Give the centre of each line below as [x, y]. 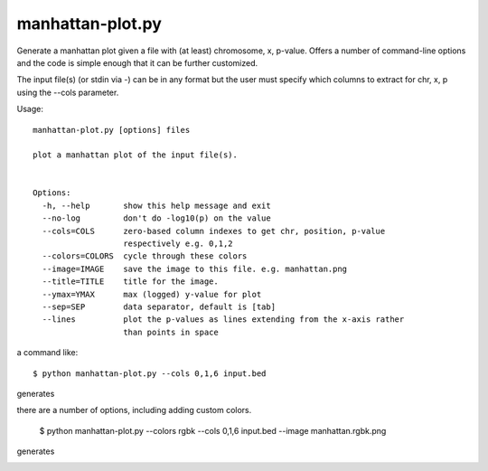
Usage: [30, 109]
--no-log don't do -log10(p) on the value [156, 218]
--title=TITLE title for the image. [130, 282]
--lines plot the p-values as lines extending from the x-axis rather [223, 320]
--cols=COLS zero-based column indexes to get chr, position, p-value [214, 231]
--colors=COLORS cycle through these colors [145, 256]
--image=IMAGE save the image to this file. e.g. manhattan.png [195, 268]
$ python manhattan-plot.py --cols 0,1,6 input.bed [150, 373]
